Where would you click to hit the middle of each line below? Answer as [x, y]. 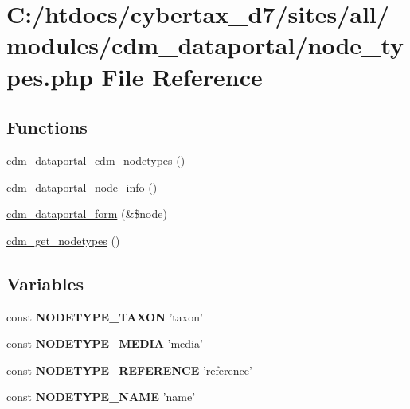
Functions [47, 127]
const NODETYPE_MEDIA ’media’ [105, 343]
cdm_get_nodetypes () [63, 240]
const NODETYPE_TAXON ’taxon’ [105, 316]
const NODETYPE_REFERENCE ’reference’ [129, 370]
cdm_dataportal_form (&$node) [87, 214]
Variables [45, 283]
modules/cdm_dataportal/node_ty [205, 45]
